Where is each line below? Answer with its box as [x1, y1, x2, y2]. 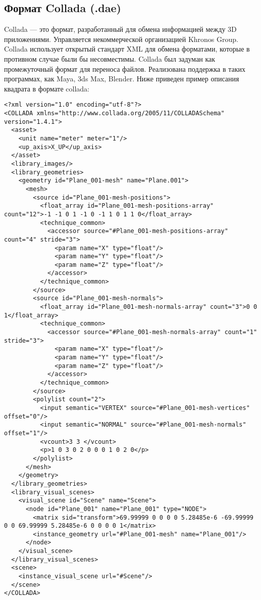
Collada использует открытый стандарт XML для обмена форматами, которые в [4, 43, 250, 54]
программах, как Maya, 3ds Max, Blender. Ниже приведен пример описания [4, 73, 239, 84]
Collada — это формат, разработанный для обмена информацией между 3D [4, 24, 237, 34]
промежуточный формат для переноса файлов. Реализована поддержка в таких [4, 63, 246, 74]
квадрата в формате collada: [4, 83, 89, 94]
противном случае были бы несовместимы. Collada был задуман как [4, 53, 216, 64]
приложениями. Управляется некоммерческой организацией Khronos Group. [4, 33, 238, 44]
